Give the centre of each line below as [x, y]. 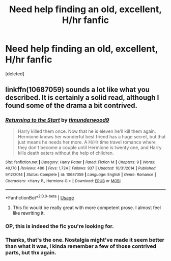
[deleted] [15, 74]
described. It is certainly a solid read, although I [82, 98]
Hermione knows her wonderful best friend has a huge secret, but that [92, 136]
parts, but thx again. [31, 252]
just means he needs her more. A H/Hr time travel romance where [87, 142]
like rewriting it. [29, 213]
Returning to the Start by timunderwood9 [57, 120]
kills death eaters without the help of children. [66, 153]
